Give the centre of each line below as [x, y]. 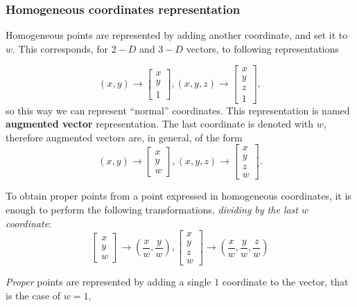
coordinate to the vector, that [285, 282]
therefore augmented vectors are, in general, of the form [124, 137]
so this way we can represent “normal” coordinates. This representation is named [178, 110]
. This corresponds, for [61, 48]
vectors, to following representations [262, 48]
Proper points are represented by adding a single [108, 282]
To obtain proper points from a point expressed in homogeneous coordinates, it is [178, 196]
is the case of [33, 295]
